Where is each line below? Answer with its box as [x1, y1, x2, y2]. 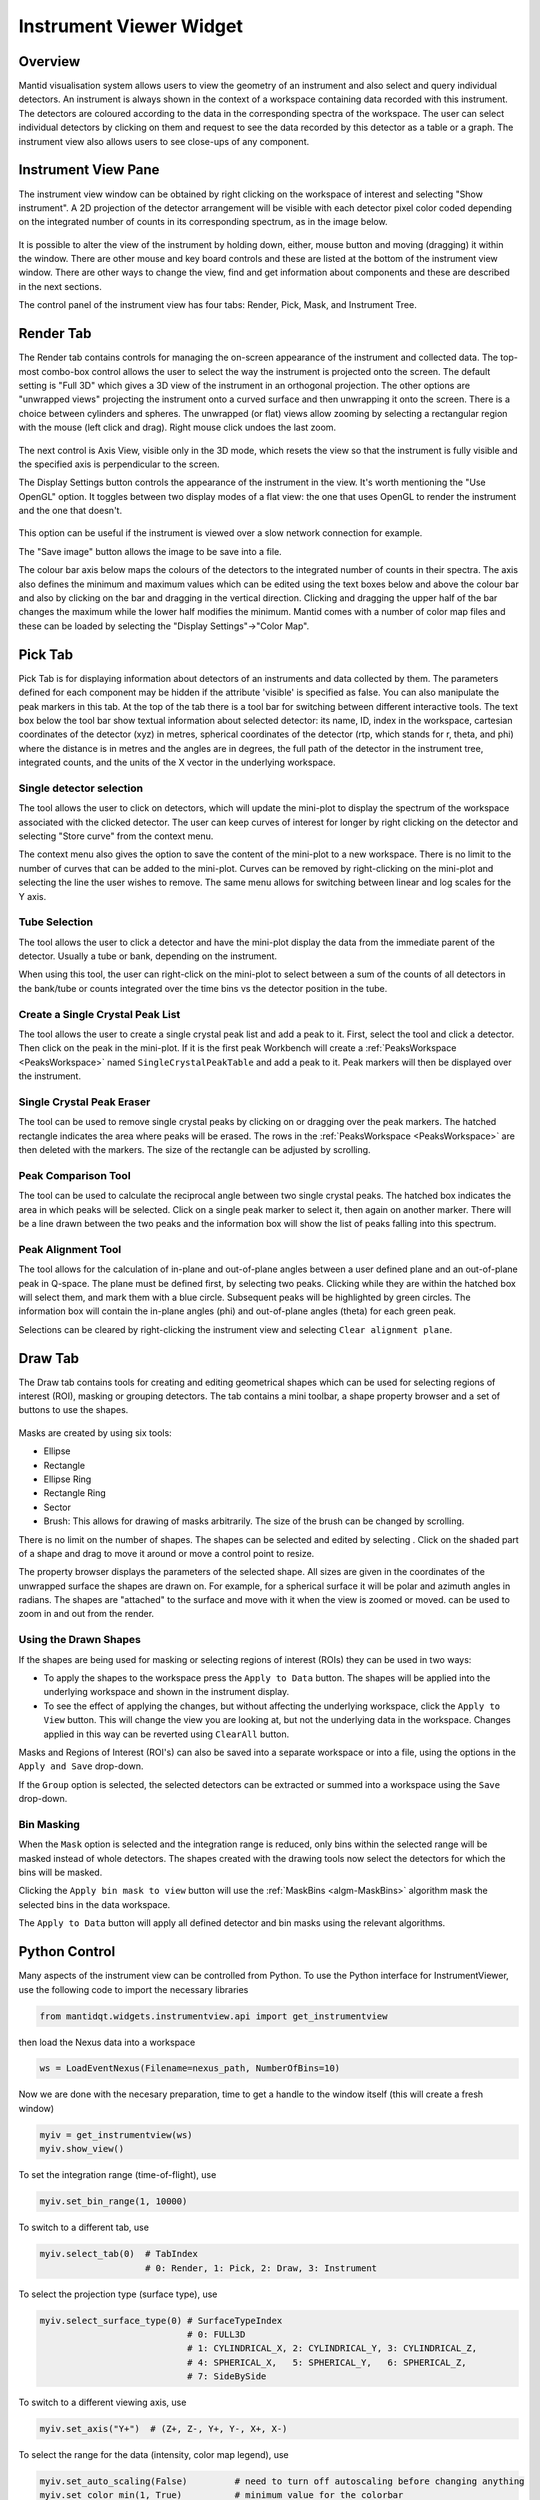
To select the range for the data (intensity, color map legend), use [18, 2449, 289, 2461]
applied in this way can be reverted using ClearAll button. [43, 1728, 290, 1740]
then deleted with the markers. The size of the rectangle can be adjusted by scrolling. [18, 1144, 371, 1156]
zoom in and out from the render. [18, 1608, 155, 1620]
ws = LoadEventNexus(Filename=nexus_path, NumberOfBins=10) [39, 2063, 341, 2074]
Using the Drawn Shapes [18, 1633, 142, 1647]
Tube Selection [18, 915, 94, 929]
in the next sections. [18, 280, 102, 292]
